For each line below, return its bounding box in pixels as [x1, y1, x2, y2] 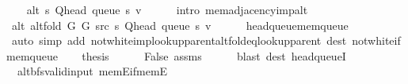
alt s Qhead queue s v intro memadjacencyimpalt [26, 2, 308, 17]
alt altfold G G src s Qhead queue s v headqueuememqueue [11, 16, 349, 33]
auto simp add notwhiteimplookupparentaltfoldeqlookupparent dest [11, 32, 347, 49]
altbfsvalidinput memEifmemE [17, 63, 168, 79]
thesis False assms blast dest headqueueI [82, 47, 346, 64]
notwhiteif [352, 32, 401, 49]
